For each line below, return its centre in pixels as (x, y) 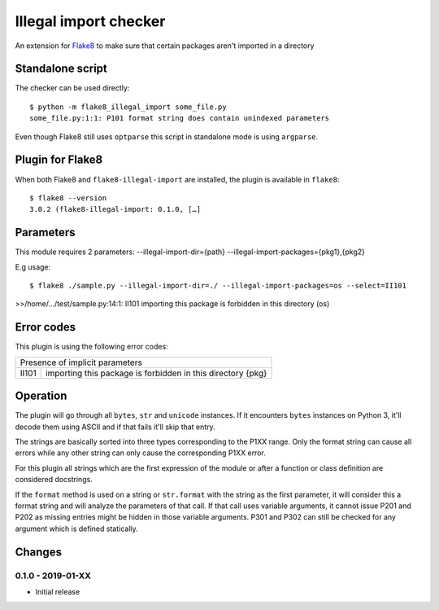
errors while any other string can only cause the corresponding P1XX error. (140, 453)
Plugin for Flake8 (59, 160)
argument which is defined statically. (76, 529)
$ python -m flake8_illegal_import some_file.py (128, 107)
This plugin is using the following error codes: (91, 347)
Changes (39, 552)
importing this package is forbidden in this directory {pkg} (156, 373)
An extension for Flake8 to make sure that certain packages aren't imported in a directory (165, 46)
